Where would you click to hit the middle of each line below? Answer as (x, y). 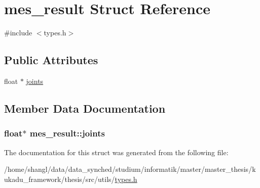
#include (18, 33)
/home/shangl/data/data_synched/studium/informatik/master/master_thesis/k (130, 169)
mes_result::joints (67, 133)
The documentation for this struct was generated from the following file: (116, 152)
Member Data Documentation (85, 108)
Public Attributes (51, 60)
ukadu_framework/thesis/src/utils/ (60, 179)
